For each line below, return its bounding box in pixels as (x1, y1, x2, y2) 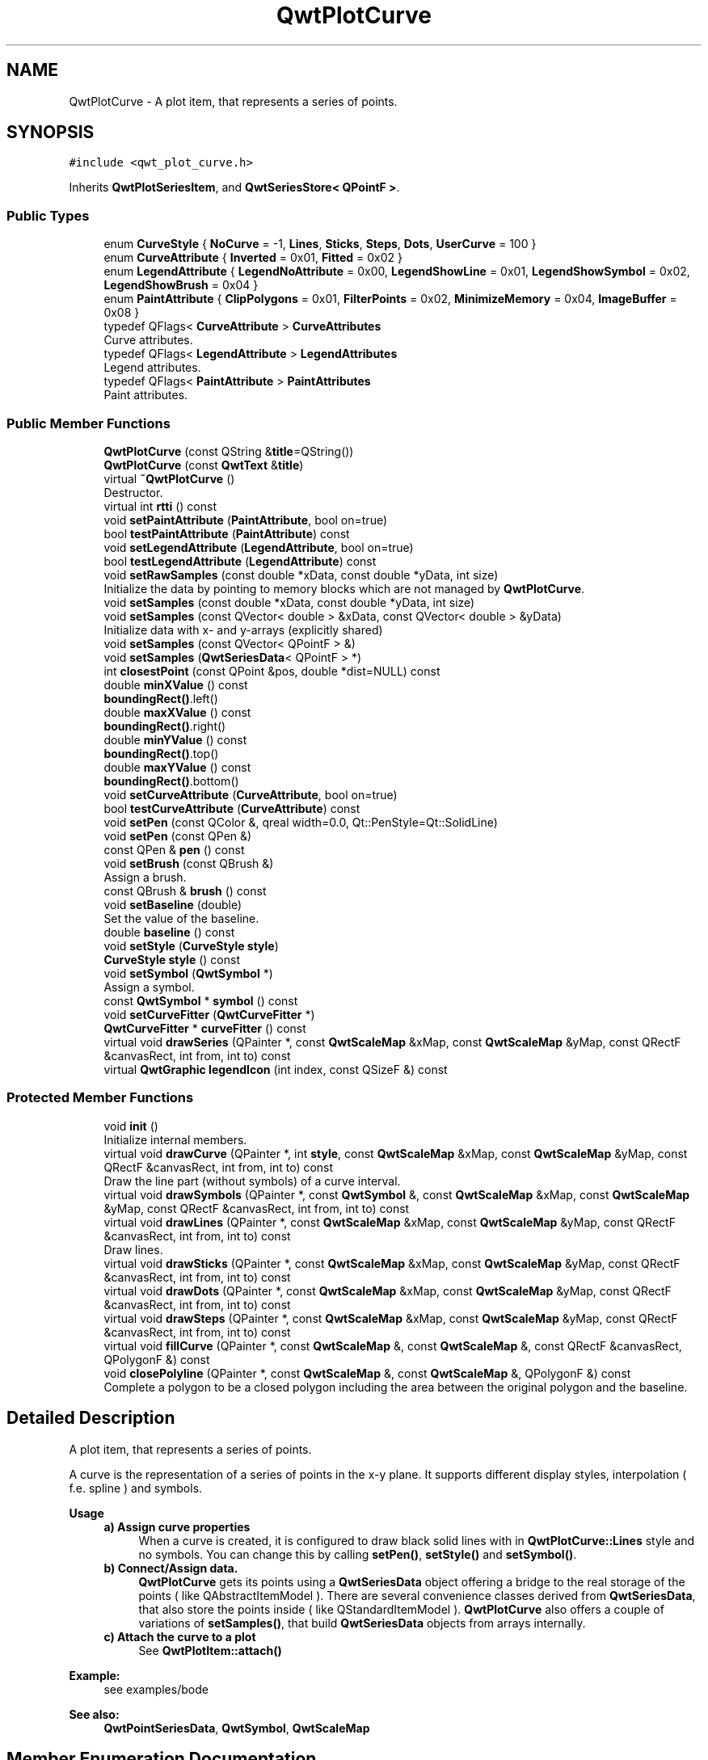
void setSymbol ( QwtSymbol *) (103, 966, 273, 980)
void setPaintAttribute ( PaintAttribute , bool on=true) (103, 512, 388, 527)
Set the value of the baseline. (103, 911, 259, 925)
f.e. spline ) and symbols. (69, 1480, 203, 1495)
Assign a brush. (103, 869, 187, 884)
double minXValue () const (103, 677, 248, 692)
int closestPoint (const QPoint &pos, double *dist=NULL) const (103, 663, 440, 678)
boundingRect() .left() (103, 691, 218, 705)
